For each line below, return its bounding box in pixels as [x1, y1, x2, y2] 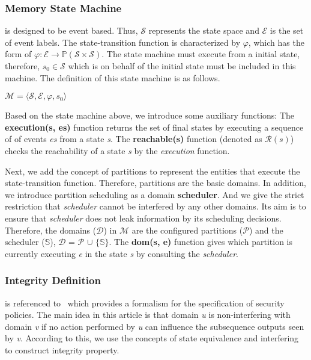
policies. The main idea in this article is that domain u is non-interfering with [5, 308, 291, 321]
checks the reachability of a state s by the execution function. [5, 144, 230, 157]
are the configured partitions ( [131, 223, 243, 236]
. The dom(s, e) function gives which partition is [109, 235, 293, 248]
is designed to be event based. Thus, [5, 24, 138, 37]
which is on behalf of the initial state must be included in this [68, 60, 296, 72]
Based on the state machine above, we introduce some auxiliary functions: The [5, 109, 294, 122]
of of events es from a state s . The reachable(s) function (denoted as [5, 132, 262, 145]
